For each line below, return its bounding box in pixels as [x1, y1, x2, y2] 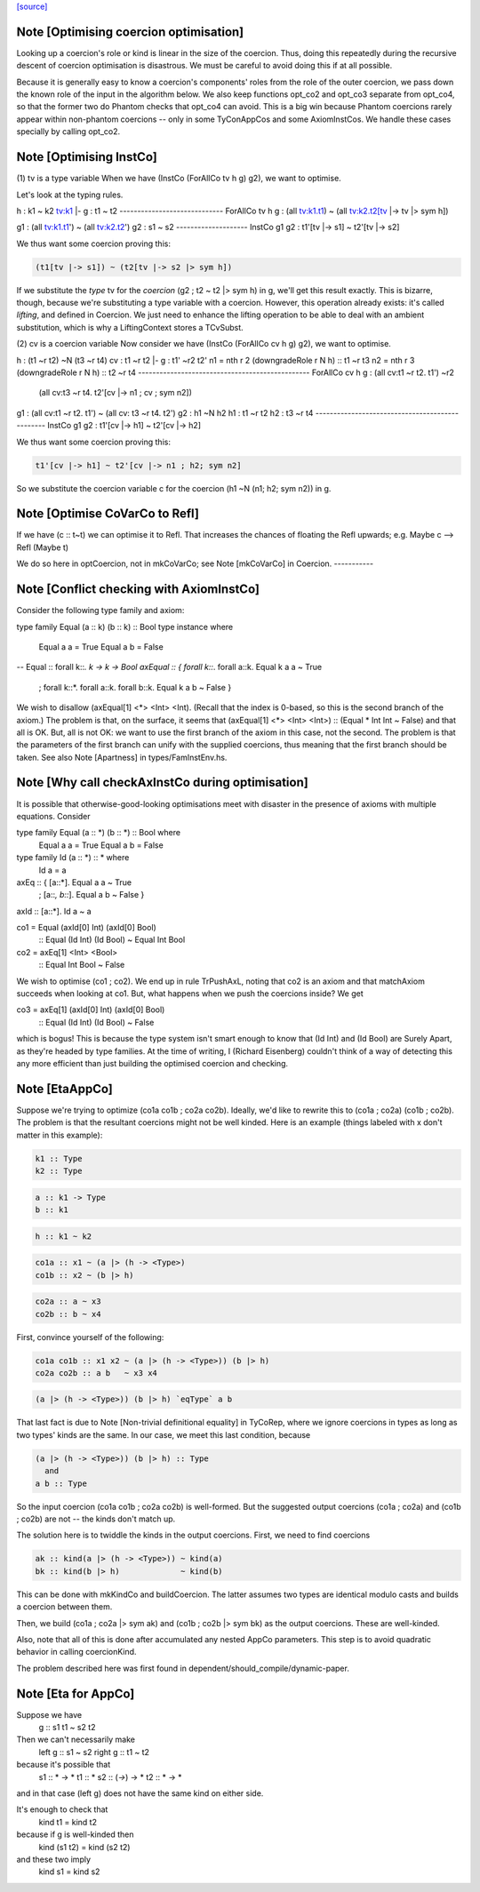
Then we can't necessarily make [16, 1734, 135, 1745]
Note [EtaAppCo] [16, 1081, 113, 1097]
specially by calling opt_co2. [16, 126, 120, 137]
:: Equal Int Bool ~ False [38, 960, 125, 970]
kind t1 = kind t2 [38, 1816, 98, 1827]
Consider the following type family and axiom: [16, 605, 185, 616]
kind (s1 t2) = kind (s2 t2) [38, 1841, 131, 1852]
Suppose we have [16, 1709, 83, 1720]
